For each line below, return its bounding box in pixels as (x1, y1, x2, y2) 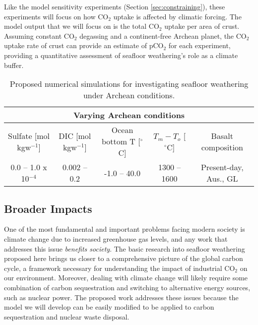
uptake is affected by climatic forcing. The (113, 11, 242, 21)
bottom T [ (101, 135, 140, 147)
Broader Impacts (4, 200, 92, 216)
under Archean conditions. (83, 89, 175, 101)
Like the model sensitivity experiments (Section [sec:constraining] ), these (4, 1, 225, 11)
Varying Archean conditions (73, 109, 185, 121)
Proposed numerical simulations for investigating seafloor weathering (9, 78, 249, 90)
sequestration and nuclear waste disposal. (4, 311, 129, 322)
